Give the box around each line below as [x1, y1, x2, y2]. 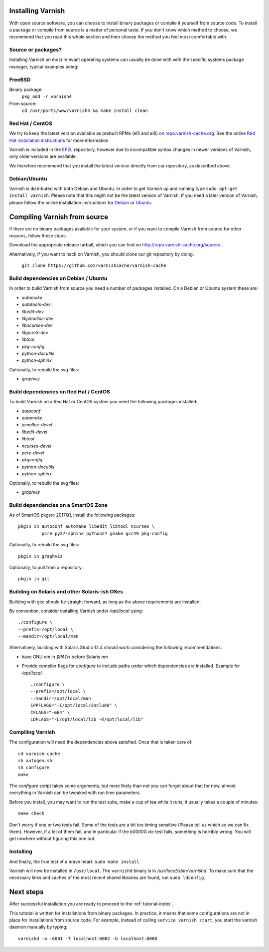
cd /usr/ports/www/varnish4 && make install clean [21, 108, 148, 113]
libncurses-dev [21, 322, 53, 328]
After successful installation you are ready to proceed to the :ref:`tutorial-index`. [9, 901, 173, 907]
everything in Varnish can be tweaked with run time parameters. [9, 790, 141, 796]
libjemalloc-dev [21, 315, 54, 321]
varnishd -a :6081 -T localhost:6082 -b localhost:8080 [18, 936, 157, 942]
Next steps [9, 888, 44, 897]
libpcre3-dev [21, 329, 48, 335]
